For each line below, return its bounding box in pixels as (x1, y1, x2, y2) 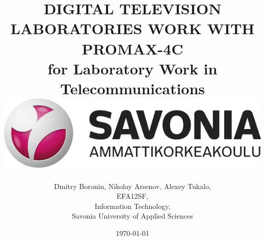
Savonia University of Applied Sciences (72, 210, 193, 221)
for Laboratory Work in (47, 58, 218, 78)
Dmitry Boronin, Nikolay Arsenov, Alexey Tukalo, (54, 180, 211, 191)
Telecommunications (60, 77, 205, 98)
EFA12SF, (116, 191, 149, 201)
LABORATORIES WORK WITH (10, 18, 255, 39)
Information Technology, (94, 200, 171, 211)
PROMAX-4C (82, 38, 183, 59)
